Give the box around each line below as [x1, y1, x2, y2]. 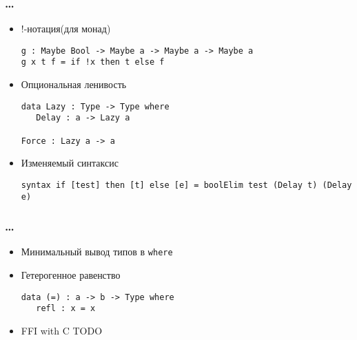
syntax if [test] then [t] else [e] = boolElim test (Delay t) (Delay [21, 180, 352, 190]
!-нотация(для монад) [21, 21, 111, 36]
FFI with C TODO [21, 323, 103, 338]
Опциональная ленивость [21, 77, 127, 92]
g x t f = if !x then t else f [21, 57, 165, 67]
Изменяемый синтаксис [21, 156, 119, 170]
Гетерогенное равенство [21, 268, 121, 282]
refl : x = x [36, 304, 96, 314]
